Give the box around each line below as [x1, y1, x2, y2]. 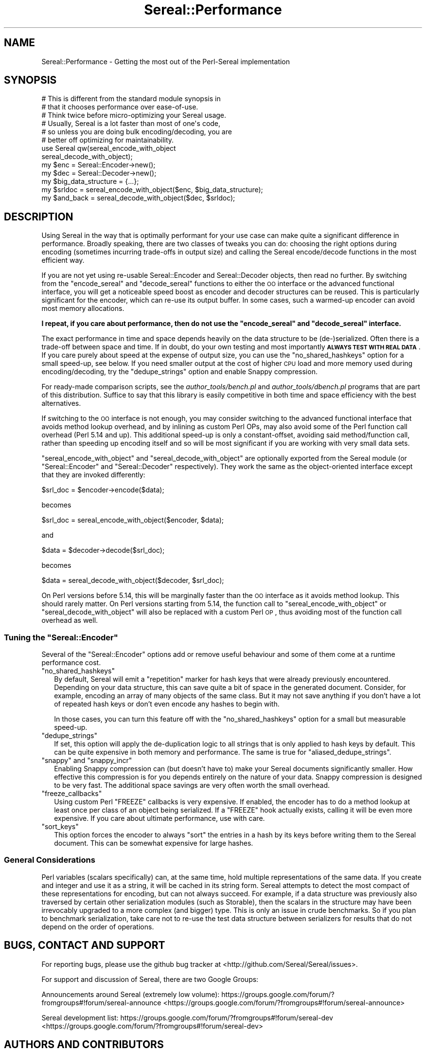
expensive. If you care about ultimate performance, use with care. [54, 814, 265, 823]
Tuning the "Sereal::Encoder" [4, 632, 118, 642]
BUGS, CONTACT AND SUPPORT [4, 939, 165, 952]
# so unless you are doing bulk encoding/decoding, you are [41, 127, 232, 136]
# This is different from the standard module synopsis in [41, 94, 221, 103]
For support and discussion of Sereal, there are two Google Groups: [41, 975, 259, 983]
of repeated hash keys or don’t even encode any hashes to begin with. [54, 700, 280, 708]
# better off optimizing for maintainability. [41, 136, 174, 145]
